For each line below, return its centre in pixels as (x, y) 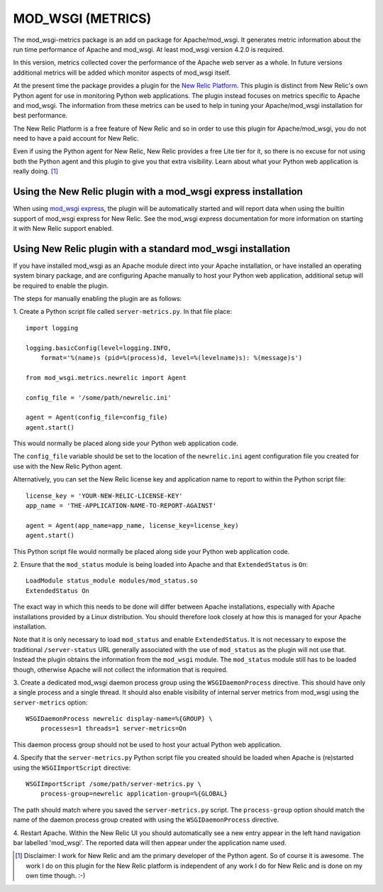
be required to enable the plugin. (61, 285)
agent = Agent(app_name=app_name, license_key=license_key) (132, 525)
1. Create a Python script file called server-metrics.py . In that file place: (123, 312)
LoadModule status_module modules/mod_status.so (112, 581)
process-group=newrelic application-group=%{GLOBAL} (134, 794)
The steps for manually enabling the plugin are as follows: (98, 299)
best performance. (40, 115)
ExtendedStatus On (58, 591)
